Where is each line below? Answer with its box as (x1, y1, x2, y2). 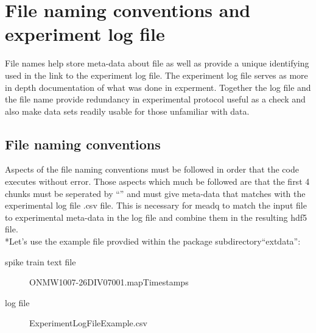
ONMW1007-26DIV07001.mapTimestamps (29, 276, 189, 288)
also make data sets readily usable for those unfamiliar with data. (5, 104, 250, 117)
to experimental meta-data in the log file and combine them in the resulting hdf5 (5, 210, 307, 223)
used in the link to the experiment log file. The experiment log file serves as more (5, 68, 308, 81)
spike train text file (5, 255, 76, 268)
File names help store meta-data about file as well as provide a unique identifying (5, 57, 309, 70)
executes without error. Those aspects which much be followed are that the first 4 (5, 175, 310, 188)
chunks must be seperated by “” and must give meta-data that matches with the (5, 187, 306, 199)
